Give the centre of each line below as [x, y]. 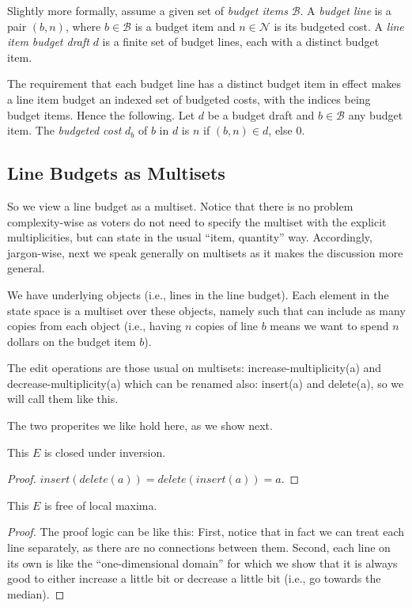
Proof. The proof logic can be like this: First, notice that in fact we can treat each [206, 532]
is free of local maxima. [100, 505]
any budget [376, 114]
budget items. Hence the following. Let [101, 114]
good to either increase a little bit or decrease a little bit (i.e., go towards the [194, 578]
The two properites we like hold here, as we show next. [140, 426]
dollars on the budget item [72, 341]
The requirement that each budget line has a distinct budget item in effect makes [204, 84]
